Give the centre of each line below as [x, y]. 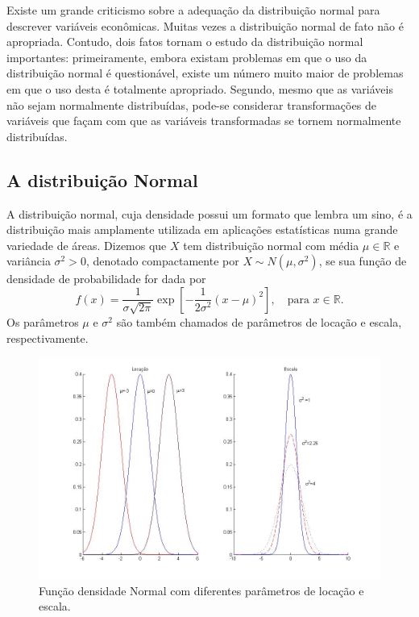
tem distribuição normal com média [271, 245]
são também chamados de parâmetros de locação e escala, [259, 321]
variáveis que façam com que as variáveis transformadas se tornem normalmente [204, 121]
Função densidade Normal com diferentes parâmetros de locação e [201, 590]
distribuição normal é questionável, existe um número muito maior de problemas [205, 73]
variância [29, 261]
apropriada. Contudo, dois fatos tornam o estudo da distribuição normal [185, 42]
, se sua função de [363, 261]
